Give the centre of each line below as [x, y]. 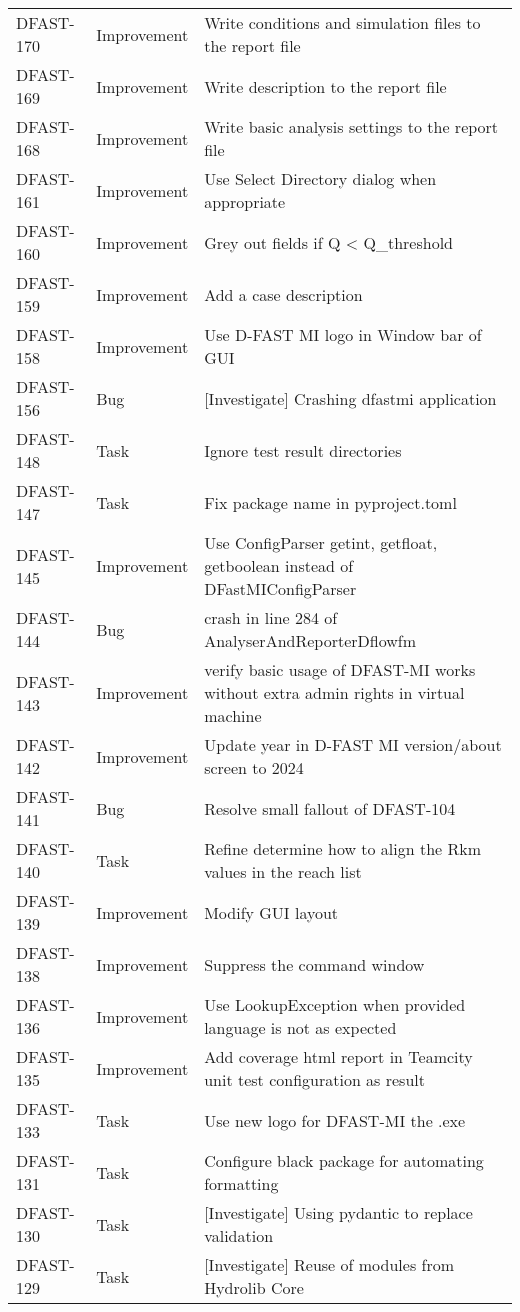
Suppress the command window [314, 964]
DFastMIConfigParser [280, 588]
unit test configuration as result [314, 1079]
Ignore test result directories [303, 450]
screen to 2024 [254, 767]
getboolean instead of [279, 565]
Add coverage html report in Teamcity [338, 1056]
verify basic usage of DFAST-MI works [340, 669]
